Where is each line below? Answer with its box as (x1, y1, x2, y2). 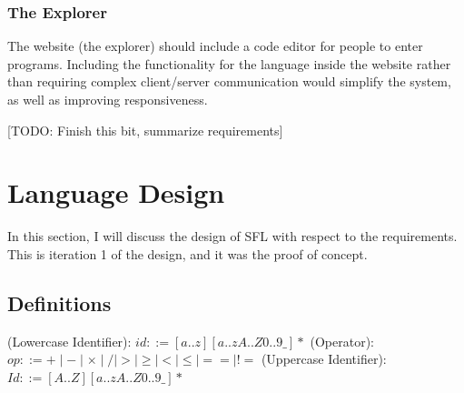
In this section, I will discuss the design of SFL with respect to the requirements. (7, 227, 458, 246)
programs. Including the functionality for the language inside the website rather (7, 54, 451, 73)
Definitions (7, 288, 112, 317)
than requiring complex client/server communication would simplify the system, (7, 72, 451, 91)
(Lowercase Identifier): (7, 331, 132, 350)
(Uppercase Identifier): (261, 349, 387, 368)
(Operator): (310, 331, 374, 350)
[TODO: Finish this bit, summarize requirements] (7, 120, 283, 139)
